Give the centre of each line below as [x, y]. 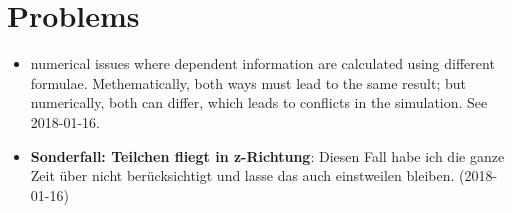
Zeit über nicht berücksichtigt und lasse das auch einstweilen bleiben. [242, 175]
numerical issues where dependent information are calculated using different [262, 63]
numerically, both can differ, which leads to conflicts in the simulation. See [259, 102]
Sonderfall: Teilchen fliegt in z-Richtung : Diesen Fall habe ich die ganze [267, 155]
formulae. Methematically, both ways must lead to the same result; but [248, 82]
